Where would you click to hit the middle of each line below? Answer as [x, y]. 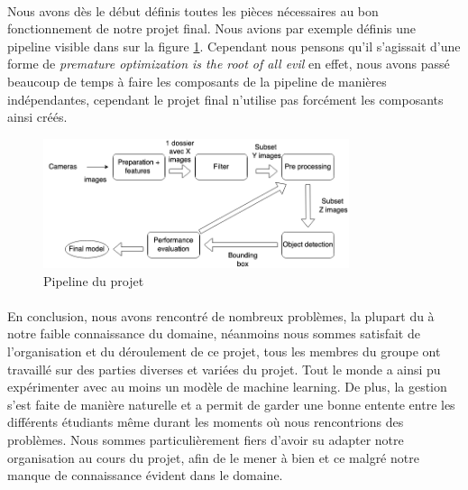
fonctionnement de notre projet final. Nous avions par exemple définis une [212, 28]
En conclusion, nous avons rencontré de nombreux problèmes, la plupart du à [221, 315]
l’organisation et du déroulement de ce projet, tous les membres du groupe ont [224, 351]
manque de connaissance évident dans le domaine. [145, 475]
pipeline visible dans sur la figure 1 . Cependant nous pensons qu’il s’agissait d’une [234, 46]
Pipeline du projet [94, 280]
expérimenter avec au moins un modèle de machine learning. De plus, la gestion [227, 387]
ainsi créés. [37, 117]
